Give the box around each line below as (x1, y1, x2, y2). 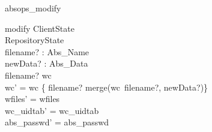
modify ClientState (5, 22, 74, 34)
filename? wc (5, 68, 52, 81)
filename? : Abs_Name (5, 45, 89, 58)
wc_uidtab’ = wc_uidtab (5, 104, 99, 116)
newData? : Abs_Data (5, 57, 88, 70)
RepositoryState (5, 34, 64, 46)
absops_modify (5, 2, 61, 14)
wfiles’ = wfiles (5, 92, 60, 105)
